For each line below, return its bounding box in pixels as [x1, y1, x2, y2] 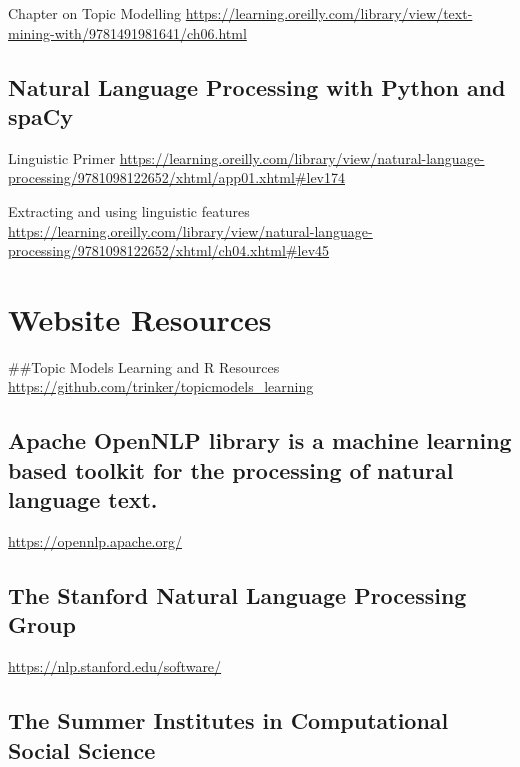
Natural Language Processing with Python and [8, 71, 506, 102]
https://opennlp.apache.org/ [8, 531, 182, 552]
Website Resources [8, 298, 272, 339]
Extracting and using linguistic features [8, 200, 250, 221]
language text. [8, 484, 158, 515]
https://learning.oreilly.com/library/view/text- [185, 3, 473, 23]
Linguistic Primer [8, 147, 116, 168]
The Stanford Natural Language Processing [8, 580, 467, 611]
